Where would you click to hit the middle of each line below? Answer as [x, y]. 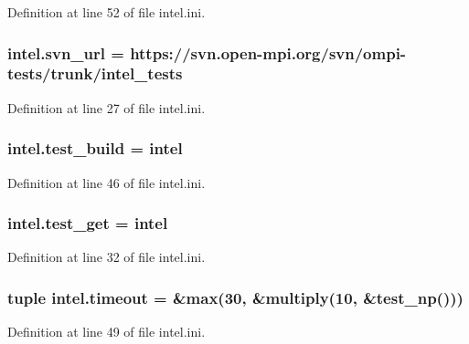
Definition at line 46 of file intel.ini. [107, 182]
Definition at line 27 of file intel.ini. [107, 107]
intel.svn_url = [66, 52]
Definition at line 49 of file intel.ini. [107, 332]
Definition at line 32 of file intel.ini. [107, 257]
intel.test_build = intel [95, 148]
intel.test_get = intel [88, 223]
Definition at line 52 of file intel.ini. [107, 12]
